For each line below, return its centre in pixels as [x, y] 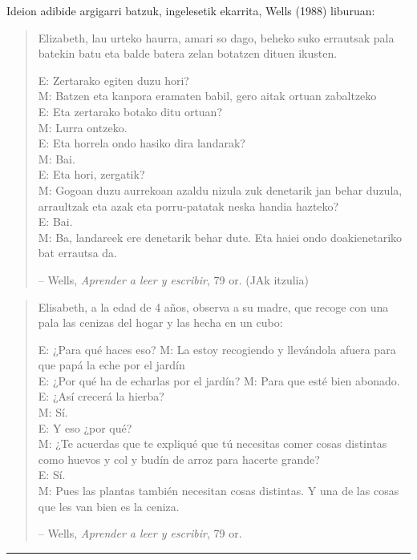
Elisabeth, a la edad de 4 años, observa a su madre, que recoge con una [213, 306]
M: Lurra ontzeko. [83, 127]
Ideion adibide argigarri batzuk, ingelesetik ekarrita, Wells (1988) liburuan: [191, 10]
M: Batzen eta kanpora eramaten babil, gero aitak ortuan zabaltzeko [207, 96]
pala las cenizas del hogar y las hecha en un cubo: [160, 322]
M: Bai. [57, 158]
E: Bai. [55, 222]
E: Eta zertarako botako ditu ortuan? [130, 111]
